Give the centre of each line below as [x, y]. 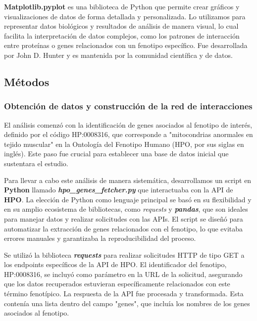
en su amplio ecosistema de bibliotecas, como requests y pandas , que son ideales [126, 209]
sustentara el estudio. [36, 163]
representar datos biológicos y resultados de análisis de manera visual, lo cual [121, 26]
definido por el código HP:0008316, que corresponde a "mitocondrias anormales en [128, 134]
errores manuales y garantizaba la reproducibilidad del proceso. [100, 238]
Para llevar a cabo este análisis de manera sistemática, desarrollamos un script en [128, 180]
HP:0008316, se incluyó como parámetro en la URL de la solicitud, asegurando [123, 274]
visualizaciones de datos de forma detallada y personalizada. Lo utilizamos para [125, 16]
